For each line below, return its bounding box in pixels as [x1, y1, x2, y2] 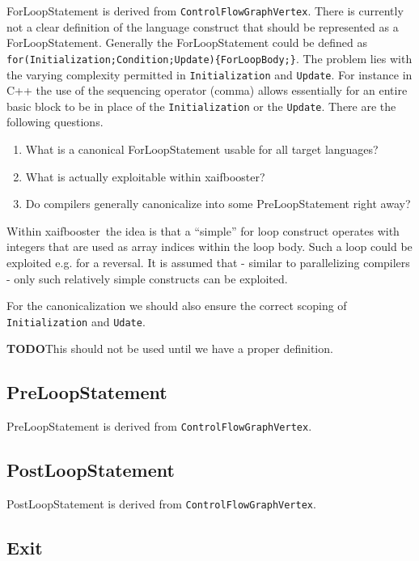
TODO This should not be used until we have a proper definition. [6, 340, 333, 357]
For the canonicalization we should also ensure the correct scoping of [6, 297, 347, 314]
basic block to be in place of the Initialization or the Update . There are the [6, 97, 396, 114]
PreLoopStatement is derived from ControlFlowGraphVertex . [6, 418, 312, 435]
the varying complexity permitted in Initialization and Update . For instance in [6, 66, 413, 83]
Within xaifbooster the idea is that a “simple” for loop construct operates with [6, 222, 400, 239]
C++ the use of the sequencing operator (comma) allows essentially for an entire [6, 82, 408, 99]
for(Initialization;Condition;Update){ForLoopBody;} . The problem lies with [6, 49, 413, 66]
